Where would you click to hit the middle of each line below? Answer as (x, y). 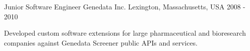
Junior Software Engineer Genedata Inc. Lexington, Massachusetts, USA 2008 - (125, 6)
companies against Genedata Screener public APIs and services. (101, 42)
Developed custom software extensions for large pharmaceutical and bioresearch (125, 33)
